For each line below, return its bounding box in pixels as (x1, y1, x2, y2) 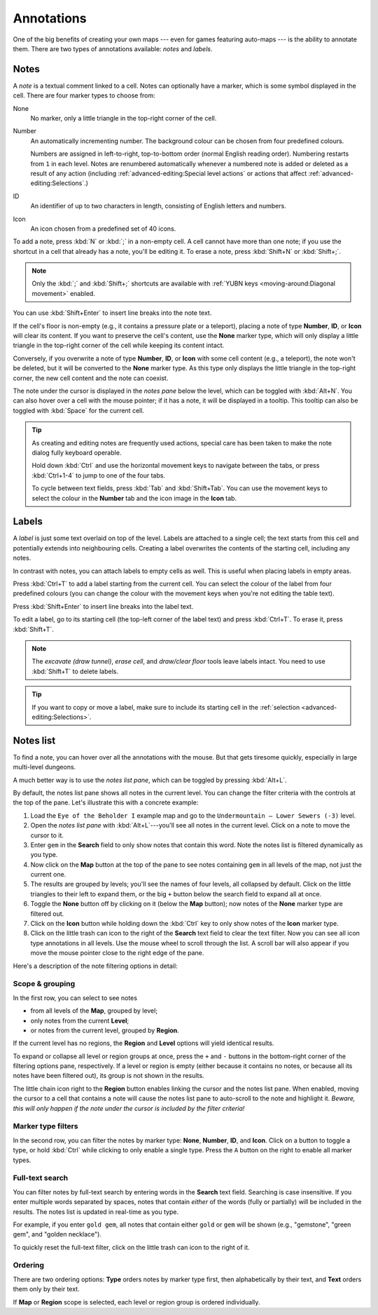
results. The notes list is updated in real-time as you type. (13, 1207, 178, 1216)
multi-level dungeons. (13, 763, 76, 771)
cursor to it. (30, 831, 64, 839)
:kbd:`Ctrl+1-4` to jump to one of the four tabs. (31, 471, 166, 480)
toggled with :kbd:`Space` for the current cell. (13, 406, 145, 414)
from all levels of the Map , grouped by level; (30, 1006, 157, 1015)
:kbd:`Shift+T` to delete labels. (31, 667, 119, 675)
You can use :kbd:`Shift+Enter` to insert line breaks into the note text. (13, 309, 212, 317)
